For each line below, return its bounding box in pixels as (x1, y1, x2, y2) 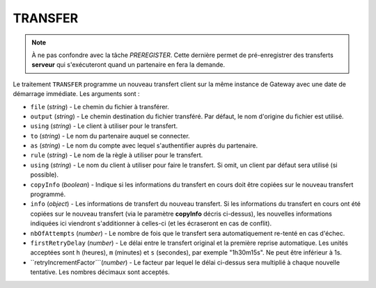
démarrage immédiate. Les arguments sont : (13, 90, 140, 98)
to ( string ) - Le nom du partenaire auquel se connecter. (30, 131, 191, 140)
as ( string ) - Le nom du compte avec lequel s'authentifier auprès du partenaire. (30, 141, 258, 150)
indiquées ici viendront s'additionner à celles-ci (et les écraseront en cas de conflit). (30, 219, 272, 227)
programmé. (30, 190, 66, 198)
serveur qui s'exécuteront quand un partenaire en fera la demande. (31, 61, 226, 69)
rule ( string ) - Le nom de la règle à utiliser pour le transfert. (30, 151, 203, 159)
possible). (30, 170, 59, 179)
